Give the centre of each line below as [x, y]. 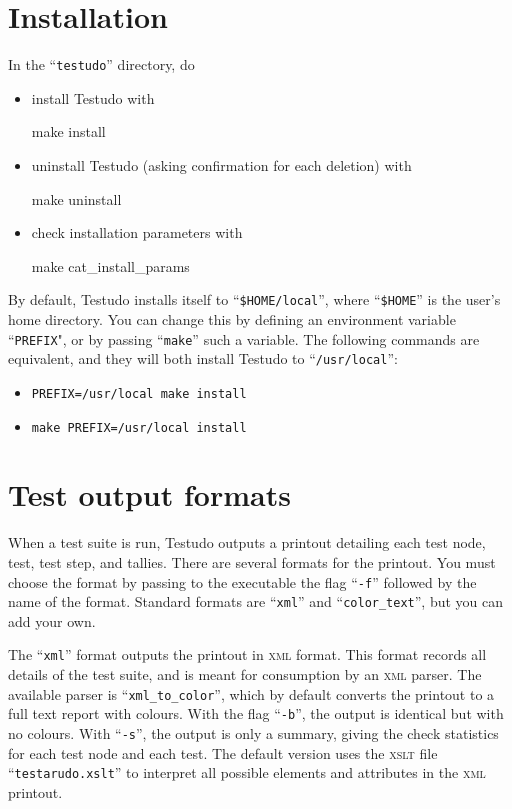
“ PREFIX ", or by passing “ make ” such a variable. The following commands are [244, 338]
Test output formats [149, 494]
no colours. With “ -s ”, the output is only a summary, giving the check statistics [253, 733]
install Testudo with [93, 97]
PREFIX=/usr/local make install [139, 393]
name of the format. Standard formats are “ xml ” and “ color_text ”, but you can [256, 601]
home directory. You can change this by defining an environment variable [232, 319]
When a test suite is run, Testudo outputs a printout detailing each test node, [247, 542]
